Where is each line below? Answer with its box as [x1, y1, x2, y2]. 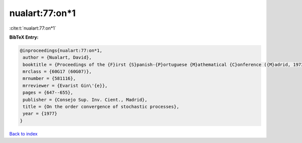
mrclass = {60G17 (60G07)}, [23, 69, 92, 75]
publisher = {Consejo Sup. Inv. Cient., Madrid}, [23, 97, 148, 102]
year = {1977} [23, 111, 57, 116]
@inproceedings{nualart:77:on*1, [20, 48, 103, 53]
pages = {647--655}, [23, 90, 73, 95]
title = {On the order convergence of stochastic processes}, [23, 104, 180, 110]
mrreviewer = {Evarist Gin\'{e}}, [23, 83, 108, 88]
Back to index [9, 130, 38, 136]
